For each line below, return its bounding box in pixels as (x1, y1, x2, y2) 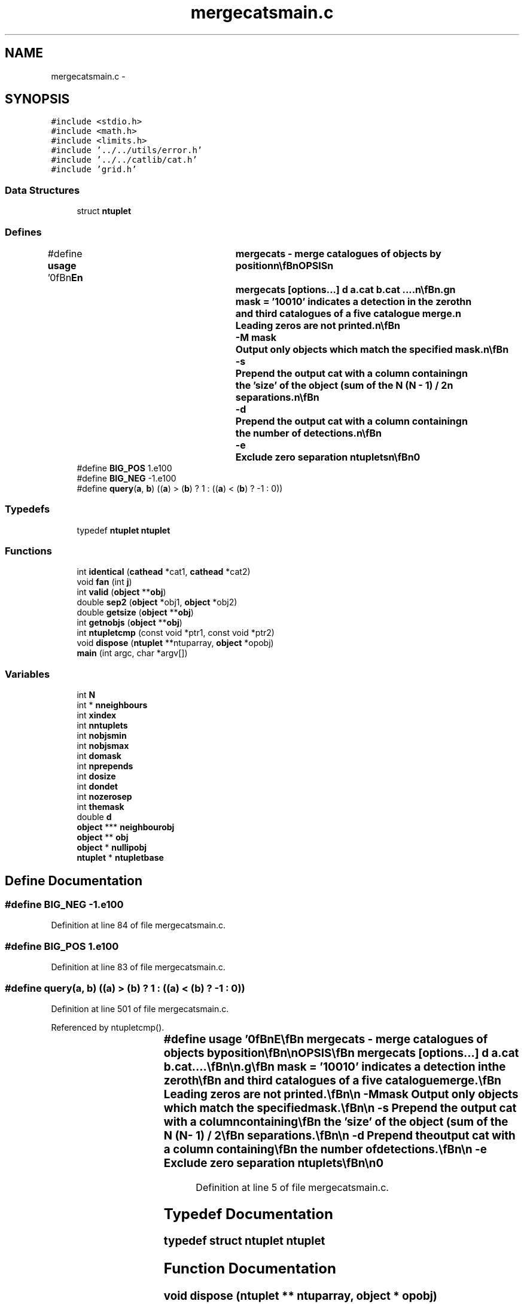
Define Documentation (5, 873, 142, 888)
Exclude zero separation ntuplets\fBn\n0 (163, 1156, 384, 1170)
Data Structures (5, 184, 80, 196)
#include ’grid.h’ (51, 164, 137, 175)
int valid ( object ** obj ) (77, 587, 166, 598)
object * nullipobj (77, 842, 147, 853)
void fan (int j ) (77, 577, 132, 587)
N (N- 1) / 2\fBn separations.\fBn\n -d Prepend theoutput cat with (163, 1128, 516, 1142)
